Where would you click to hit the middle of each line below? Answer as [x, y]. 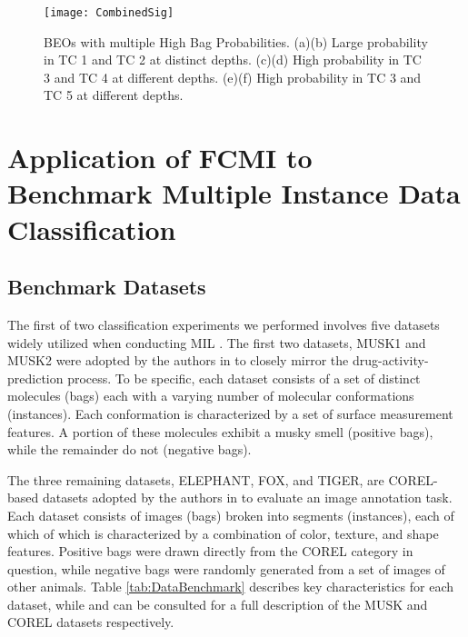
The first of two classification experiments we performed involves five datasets [224, 324]
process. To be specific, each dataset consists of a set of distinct [244, 378]
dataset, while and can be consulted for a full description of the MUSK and [218, 604]
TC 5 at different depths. [114, 95]
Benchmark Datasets [107, 287]
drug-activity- [390, 360]
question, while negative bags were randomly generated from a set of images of [226, 568]
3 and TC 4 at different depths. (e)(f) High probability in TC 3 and [233, 77]
